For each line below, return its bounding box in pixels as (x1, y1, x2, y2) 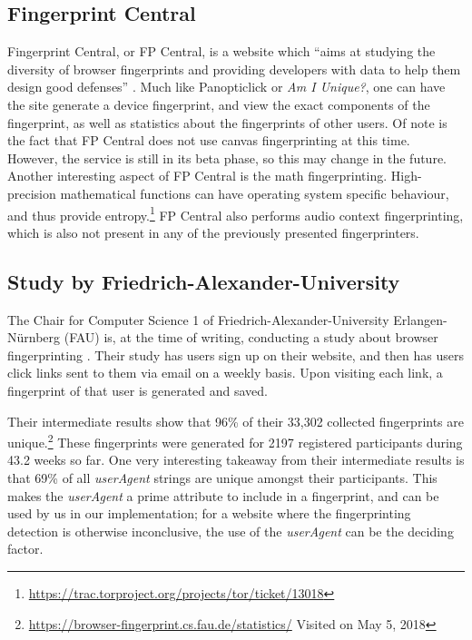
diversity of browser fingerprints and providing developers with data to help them (7, 59, 461, 78)
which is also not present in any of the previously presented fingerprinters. (7, 222, 419, 241)
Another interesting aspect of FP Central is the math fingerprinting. (7, 166, 388, 185)
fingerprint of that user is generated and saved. (7, 380, 269, 399)
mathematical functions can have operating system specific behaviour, (60, 183, 449, 202)
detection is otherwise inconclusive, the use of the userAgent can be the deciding (7, 521, 454, 540)
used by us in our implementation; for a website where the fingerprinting (7, 504, 411, 523)
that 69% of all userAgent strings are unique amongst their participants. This (7, 468, 438, 487)
